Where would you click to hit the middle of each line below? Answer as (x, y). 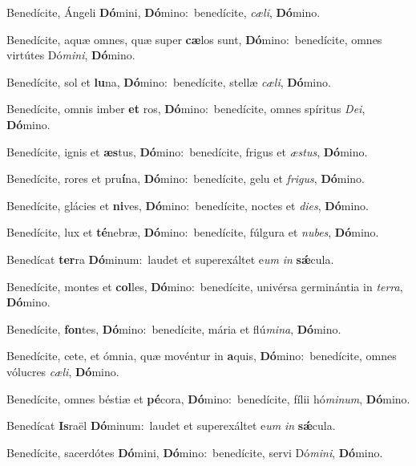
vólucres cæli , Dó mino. (63, 371)
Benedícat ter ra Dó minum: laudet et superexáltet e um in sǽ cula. (170, 259)
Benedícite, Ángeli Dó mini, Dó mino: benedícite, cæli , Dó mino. (164, 12)
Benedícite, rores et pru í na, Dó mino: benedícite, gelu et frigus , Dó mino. (186, 178)
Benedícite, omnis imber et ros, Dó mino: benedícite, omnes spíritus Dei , (186, 109)
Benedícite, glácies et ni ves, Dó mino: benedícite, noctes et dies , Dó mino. (188, 205)
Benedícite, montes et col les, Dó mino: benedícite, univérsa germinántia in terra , (205, 286)
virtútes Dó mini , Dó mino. (71, 55)
